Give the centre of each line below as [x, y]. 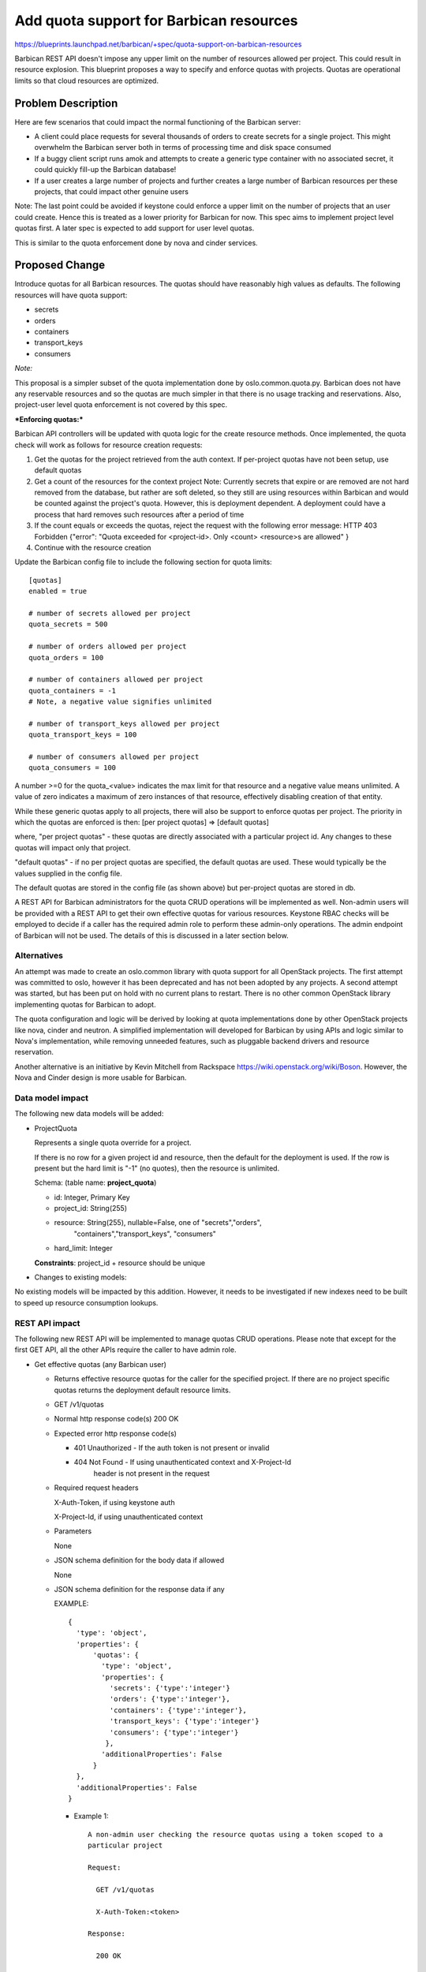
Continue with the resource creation [93, 547]
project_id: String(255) [91, 1208]
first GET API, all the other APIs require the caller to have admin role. [125, 1350]
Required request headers [96, 1488]
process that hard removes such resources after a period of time [139, 514]
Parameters [73, 1531]
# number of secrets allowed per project [110, 613]
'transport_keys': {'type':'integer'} [184, 1721]
